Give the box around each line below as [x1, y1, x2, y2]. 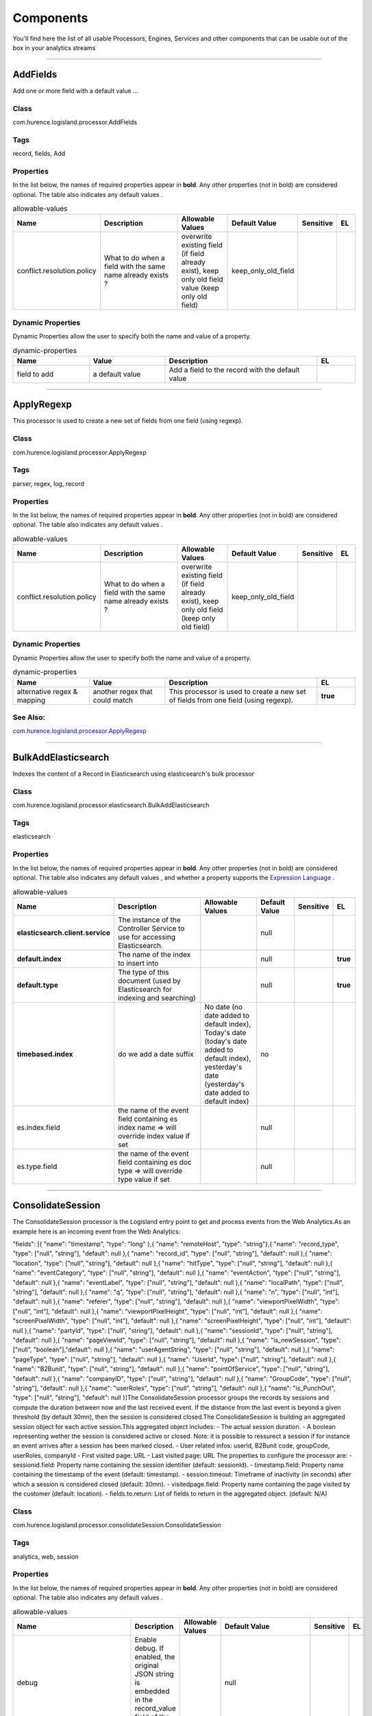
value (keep [181, 283, 219, 293]
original [134, 1660, 159, 1670]
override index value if [117, 1131, 190, 1141]
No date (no [204, 1002, 243, 1012]
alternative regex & [16, 686, 78, 696]
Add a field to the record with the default [169, 364, 300, 374]
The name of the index [117, 949, 191, 959]
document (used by [117, 975, 181, 985]
